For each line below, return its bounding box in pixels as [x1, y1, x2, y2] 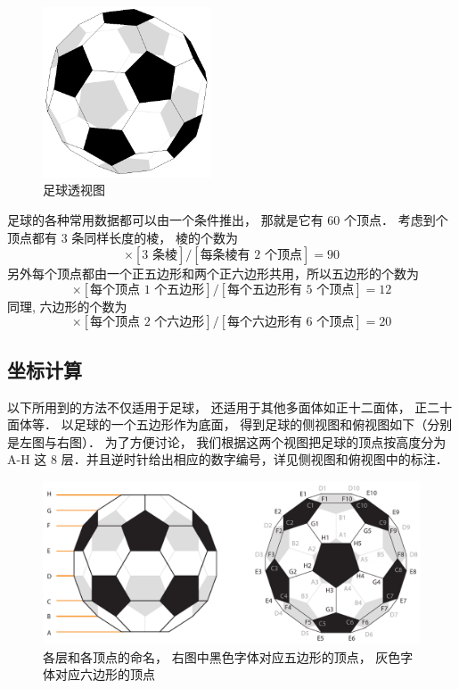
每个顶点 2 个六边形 [90, 316, 205, 329]
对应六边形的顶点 [54, 665, 155, 684]
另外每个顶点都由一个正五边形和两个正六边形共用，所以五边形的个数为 [7, 264, 419, 283]
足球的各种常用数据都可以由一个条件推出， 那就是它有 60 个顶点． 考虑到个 [7, 211, 448, 229]
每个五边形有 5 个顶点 [226, 283, 355, 296]
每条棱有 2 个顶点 [200, 249, 302, 262]
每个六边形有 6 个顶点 [226, 316, 355, 329]
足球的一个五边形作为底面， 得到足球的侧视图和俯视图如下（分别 [73, 415, 453, 434]
